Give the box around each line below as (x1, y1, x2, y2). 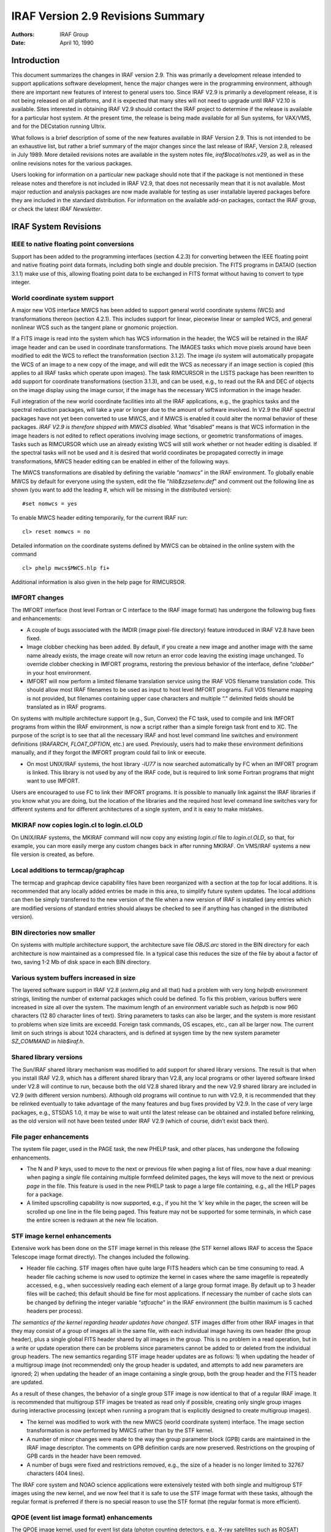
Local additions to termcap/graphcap (11, 866, 125, 874)
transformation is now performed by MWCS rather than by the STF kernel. (26, 1427, 214, 1434)
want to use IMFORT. (26, 777, 80, 784)
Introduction (11, 55, 60, 66)
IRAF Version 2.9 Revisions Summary (11, 9, 205, 23)
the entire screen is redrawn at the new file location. (26, 1216, 159, 1224)
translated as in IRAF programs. (26, 703, 107, 711)
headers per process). (26, 1307, 83, 1314)
